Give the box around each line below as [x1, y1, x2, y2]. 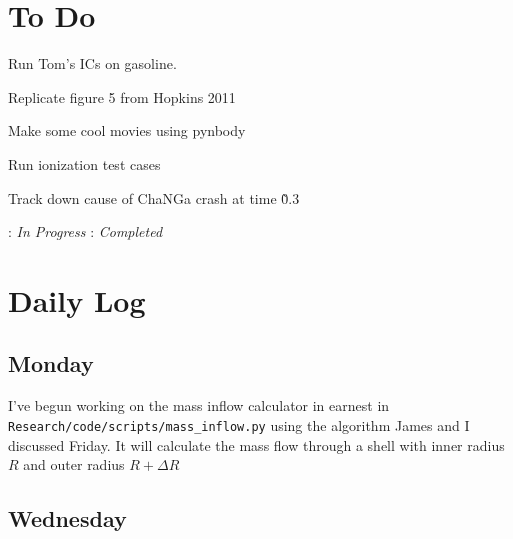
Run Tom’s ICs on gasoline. [8, 53, 177, 74]
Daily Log [8, 279, 146, 320]
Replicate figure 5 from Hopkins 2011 [8, 86, 236, 107]
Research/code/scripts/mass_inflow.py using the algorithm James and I [8, 414, 470, 435]
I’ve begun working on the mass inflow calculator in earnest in [8, 395, 390, 416]
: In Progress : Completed [8, 221, 163, 242]
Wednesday [8, 503, 127, 534]
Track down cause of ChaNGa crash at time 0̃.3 [8, 187, 300, 208]
